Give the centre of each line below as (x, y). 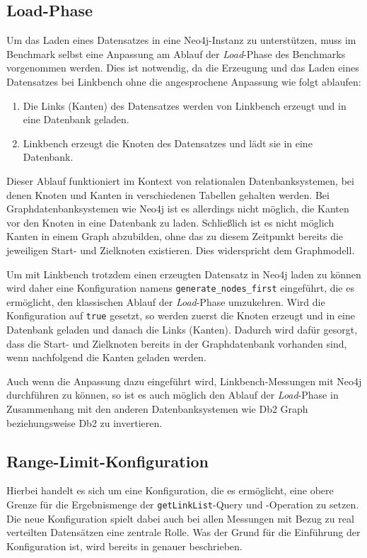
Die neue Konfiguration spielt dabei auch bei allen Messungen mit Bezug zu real (180, 518)
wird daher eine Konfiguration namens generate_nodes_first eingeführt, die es (180, 288)
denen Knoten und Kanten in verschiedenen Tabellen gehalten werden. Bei (168, 194)
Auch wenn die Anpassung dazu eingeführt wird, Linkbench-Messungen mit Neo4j (184, 381)
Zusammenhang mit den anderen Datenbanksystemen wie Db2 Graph (157, 408)
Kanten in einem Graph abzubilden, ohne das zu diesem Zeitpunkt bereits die (175, 236)
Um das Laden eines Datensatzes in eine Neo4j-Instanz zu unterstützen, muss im (181, 40)
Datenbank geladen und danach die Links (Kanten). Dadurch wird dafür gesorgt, (182, 330)
